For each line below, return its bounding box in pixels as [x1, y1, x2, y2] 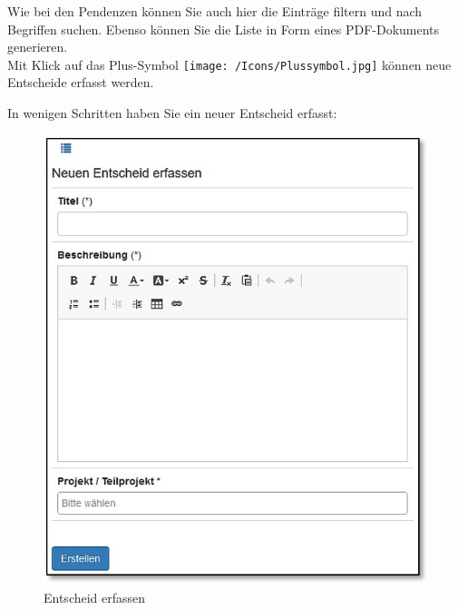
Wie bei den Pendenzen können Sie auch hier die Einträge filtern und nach [7, 2, 423, 20]
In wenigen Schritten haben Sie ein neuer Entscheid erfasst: [7, 103, 337, 123]
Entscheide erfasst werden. [7, 73, 154, 92]
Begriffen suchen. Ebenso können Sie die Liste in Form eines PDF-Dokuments [7, 19, 440, 38]
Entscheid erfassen [44, 587, 146, 606]
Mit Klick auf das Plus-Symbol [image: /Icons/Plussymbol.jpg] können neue [7, 54, 452, 74]
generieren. [7, 37, 68, 56]
